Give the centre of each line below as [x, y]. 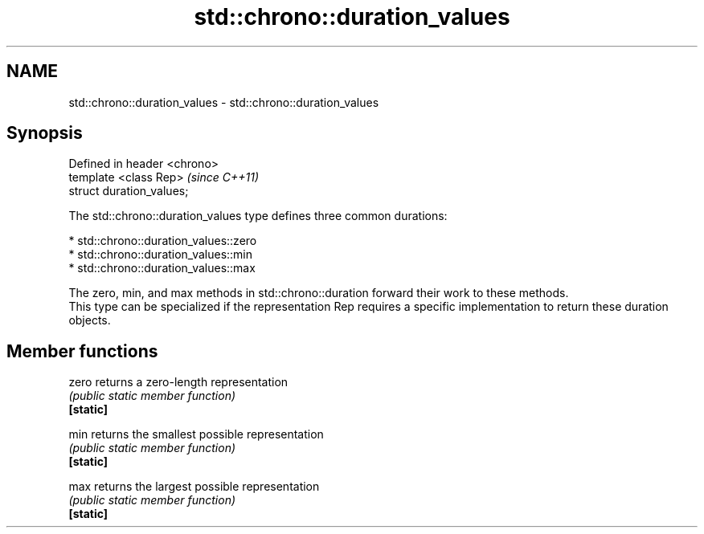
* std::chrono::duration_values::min [161, 255]
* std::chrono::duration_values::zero [163, 241]
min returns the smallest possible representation [196, 434]
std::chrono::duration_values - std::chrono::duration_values [224, 102]
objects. [90, 320]
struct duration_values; [129, 191]
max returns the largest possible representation [194, 487]
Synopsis [45, 133]
